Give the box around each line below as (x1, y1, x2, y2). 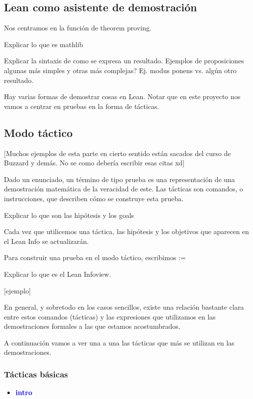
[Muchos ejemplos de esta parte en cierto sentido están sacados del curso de (4, 148, 231, 158)
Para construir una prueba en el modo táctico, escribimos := (4, 252, 186, 263)
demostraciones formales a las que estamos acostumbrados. (4, 321, 180, 331)
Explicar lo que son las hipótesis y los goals (4, 210, 134, 220)
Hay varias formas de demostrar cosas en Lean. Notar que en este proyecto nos (4, 91, 241, 102)
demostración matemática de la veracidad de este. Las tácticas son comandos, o (4, 184, 243, 194)
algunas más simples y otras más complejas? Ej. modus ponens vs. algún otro (4, 65, 237, 75)
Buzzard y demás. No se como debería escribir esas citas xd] (4, 158, 185, 168)
